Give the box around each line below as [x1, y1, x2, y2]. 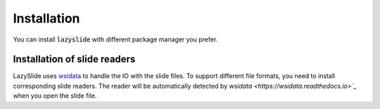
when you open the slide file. [13, 91, 97, 100]
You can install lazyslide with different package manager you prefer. [13, 35, 218, 44]
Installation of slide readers [13, 53, 136, 65]
